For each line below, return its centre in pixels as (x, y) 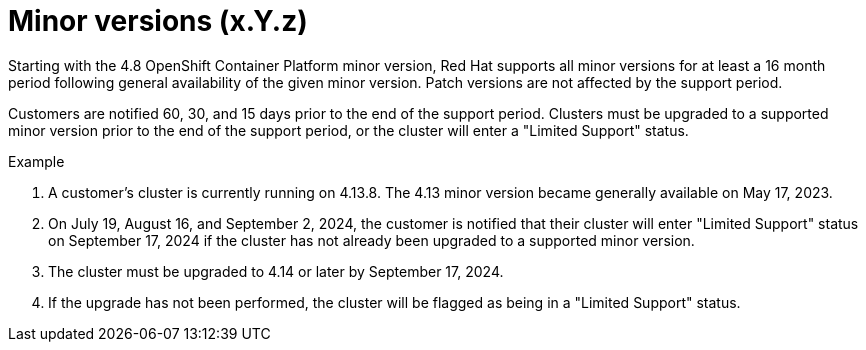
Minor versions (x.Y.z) (158, 21)
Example (36, 161)
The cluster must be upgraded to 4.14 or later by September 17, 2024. (276, 271)
